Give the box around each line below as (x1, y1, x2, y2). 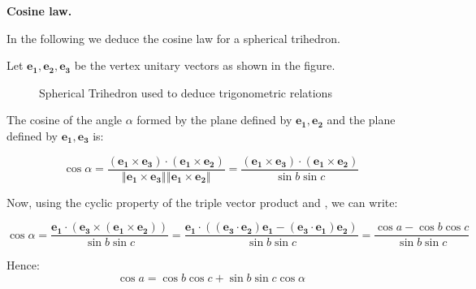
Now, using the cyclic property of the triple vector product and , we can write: (6, 193, 398, 210)
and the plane (327, 111, 396, 128)
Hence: (6, 257, 40, 274)
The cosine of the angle (6, 111, 123, 128)
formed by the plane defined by (136, 111, 292, 128)
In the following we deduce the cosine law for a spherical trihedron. (6, 29, 340, 46)
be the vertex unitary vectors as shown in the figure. (74, 57, 335, 74)
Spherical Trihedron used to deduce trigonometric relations (39, 84, 332, 101)
